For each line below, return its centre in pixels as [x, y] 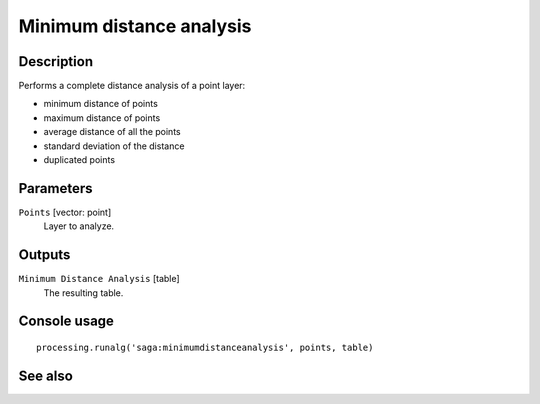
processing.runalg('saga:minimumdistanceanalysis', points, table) [205, 348]
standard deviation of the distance [114, 146]
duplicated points [79, 160]
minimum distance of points [101, 104]
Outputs [44, 255]
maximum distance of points [102, 117]
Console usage [66, 321]
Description [56, 61]
